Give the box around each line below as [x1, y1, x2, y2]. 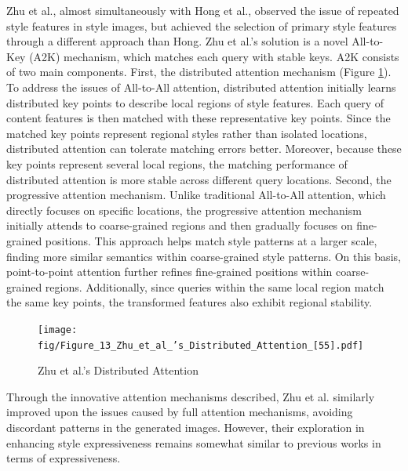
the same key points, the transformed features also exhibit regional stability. [6, 294, 373, 310]
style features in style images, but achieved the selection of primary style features [6, 17, 397, 34]
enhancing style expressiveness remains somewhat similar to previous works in [6, 434, 381, 451]
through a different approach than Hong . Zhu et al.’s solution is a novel [6, 33, 348, 49]
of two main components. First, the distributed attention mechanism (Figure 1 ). [6, 63, 392, 80]
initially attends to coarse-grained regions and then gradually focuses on [6, 217, 353, 234]
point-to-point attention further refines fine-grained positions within [6, 263, 333, 280]
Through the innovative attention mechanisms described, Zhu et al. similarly [6, 388, 375, 404]
